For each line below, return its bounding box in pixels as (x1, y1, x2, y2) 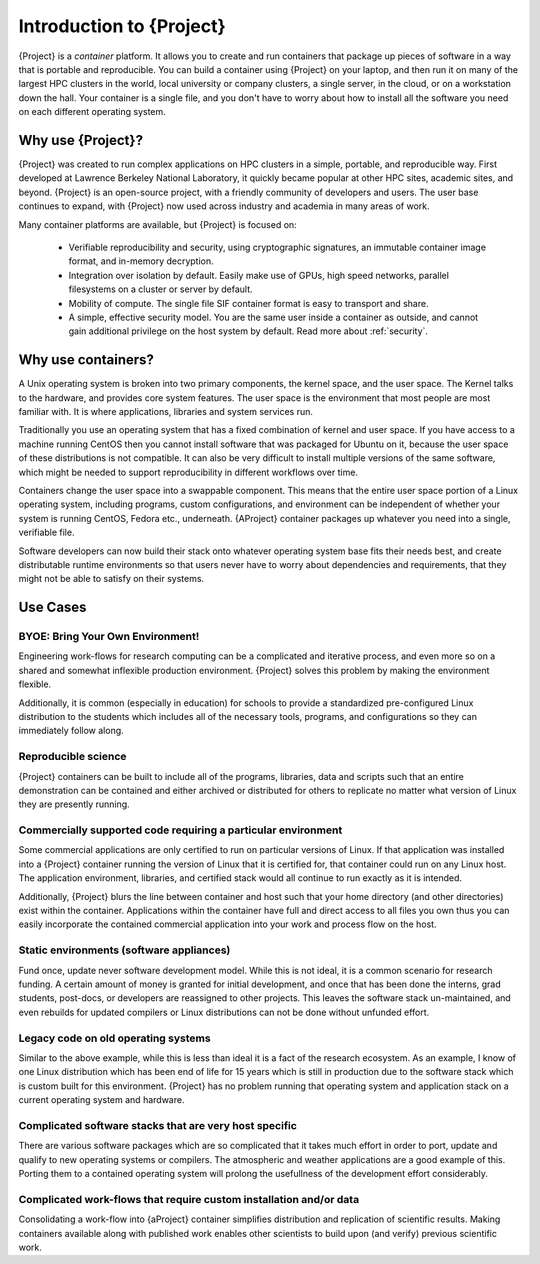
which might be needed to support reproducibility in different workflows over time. (18, 466, 359, 478)
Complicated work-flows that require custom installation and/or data (18, 1192, 360, 1206)
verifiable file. (18, 526, 75, 539)
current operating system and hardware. (18, 1094, 185, 1106)
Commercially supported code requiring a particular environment (18, 823, 343, 837)
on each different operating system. (18, 106, 167, 118)
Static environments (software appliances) (18, 943, 231, 957)
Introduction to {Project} (18, 15, 227, 37)
